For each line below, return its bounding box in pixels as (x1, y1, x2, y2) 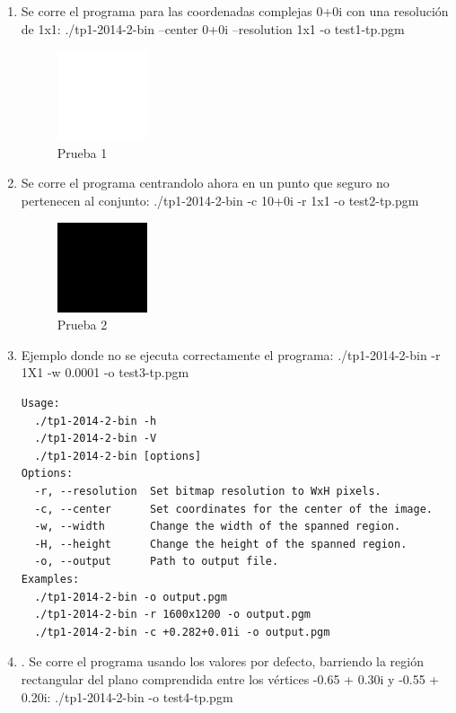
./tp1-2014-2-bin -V (34, 432, 157, 445)
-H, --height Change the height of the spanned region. (34, 537, 408, 550)
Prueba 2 (57, 315, 108, 334)
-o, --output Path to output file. (34, 555, 279, 568)
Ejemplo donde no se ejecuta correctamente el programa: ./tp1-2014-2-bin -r (21, 345, 441, 364)
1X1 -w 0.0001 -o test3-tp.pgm (21, 363, 189, 382)
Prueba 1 (57, 143, 108, 162)
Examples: (21, 572, 80, 585)
